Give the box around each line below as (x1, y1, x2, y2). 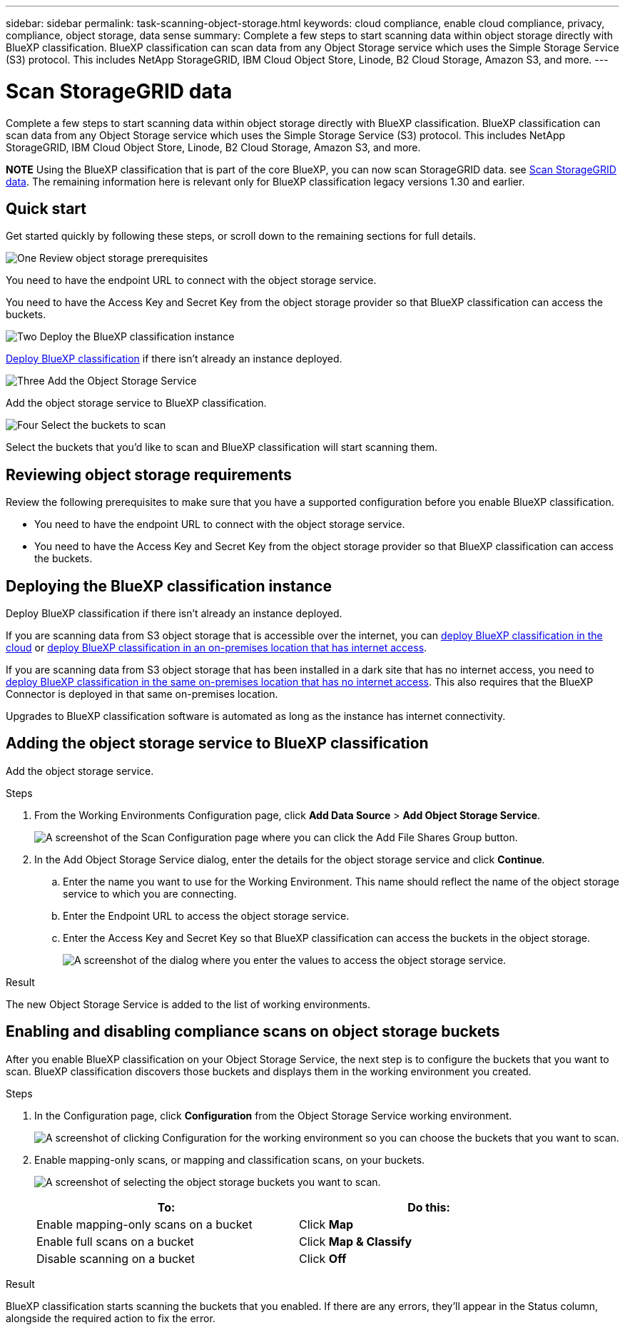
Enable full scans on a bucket (36, 1234, 194, 1249)
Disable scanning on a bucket (36, 1251, 195, 1266)
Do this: (407, 1199, 450, 1214)
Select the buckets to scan (41, 419, 166, 432)
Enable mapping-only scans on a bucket (36, 1217, 253, 1232)
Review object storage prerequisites (39, 252, 208, 265)
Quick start (6, 199, 86, 218)
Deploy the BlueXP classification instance (39, 330, 235, 343)
